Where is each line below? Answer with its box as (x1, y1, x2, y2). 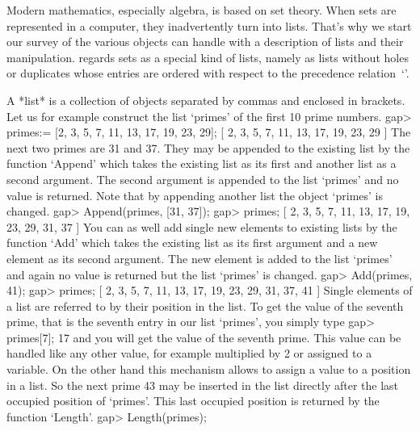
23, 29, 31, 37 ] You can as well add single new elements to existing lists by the (6, 218, 397, 235)
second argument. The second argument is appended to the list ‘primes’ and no (6, 170, 399, 187)
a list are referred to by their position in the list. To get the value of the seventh (6, 297, 404, 314)
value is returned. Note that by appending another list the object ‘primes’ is (6, 186, 383, 203)
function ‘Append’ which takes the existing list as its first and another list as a (6, 155, 397, 172)
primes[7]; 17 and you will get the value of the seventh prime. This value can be (6, 328, 401, 345)
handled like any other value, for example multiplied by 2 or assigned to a (6, 345, 372, 362)
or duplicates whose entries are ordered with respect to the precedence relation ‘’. (6, 65, 409, 82)
